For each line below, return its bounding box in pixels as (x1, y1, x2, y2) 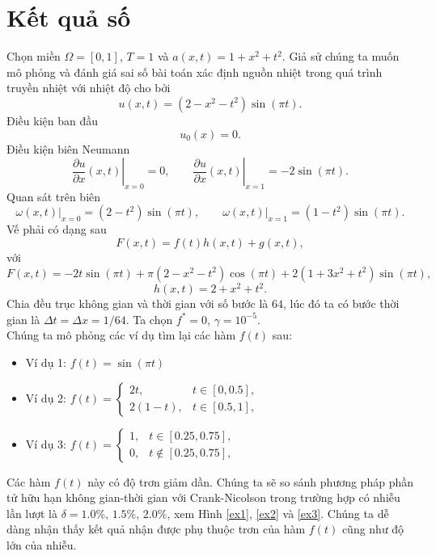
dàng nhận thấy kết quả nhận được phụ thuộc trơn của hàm (6, 520, 306, 537)
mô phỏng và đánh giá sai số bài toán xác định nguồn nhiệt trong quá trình (6, 63, 383, 80)
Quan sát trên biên (6, 187, 101, 204)
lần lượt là (6, 504, 58, 521)
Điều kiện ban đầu (6, 112, 98, 128)
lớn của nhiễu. (6, 536, 77, 553)
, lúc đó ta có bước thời (282, 295, 400, 312)
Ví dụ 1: (25, 353, 66, 370)
